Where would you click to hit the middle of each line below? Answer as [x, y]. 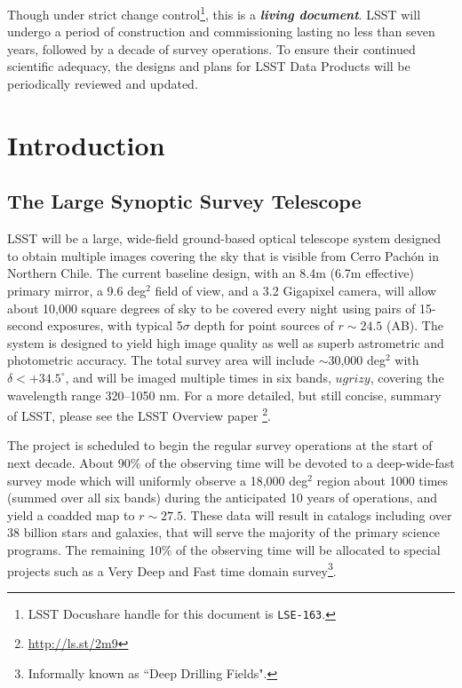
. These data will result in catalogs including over [317, 514]
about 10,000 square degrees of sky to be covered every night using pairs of [211, 308]
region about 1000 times [382, 480]
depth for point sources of [264, 325]
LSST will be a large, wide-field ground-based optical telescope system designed [224, 238]
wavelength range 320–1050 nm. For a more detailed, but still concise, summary [224, 395]
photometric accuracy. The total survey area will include [161, 360]
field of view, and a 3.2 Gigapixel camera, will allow [296, 290]
